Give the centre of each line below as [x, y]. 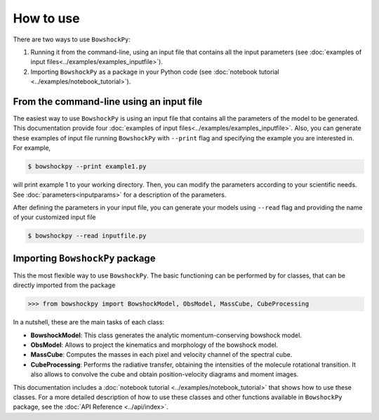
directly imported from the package [64, 285]
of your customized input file [54, 217]
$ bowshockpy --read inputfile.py [87, 236]
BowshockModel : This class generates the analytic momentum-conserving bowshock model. [166, 335]
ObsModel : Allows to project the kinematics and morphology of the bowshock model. [154, 345]
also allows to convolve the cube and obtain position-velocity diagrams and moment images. [165, 374]
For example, [32, 148]
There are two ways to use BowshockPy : [72, 39]
